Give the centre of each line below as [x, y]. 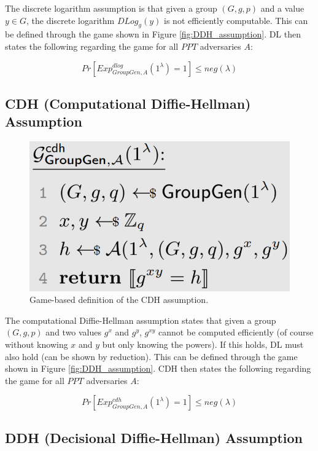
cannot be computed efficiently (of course [236, 332]
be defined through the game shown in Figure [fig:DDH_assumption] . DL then [153, 34]
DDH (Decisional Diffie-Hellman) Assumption [154, 437]
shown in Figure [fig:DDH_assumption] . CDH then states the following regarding [158, 368]
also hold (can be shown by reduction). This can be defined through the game [151, 356]
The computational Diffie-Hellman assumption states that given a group [141, 320]
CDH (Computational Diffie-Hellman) [128, 103]
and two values [74, 332]
